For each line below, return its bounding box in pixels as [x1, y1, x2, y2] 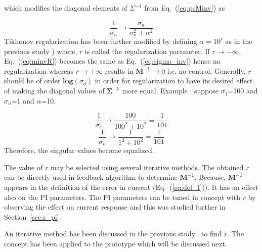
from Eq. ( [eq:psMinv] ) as [144, 3, 225, 13]
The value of [4, 162, 43, 172]
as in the [225, 36, 252, 46]
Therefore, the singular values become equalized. [4, 145, 154, 156]
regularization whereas [4, 65, 74, 76]
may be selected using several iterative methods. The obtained [50, 162, 244, 172]
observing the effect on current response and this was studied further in [4, 201, 226, 212]
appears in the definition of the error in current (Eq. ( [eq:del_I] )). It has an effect [4, 182, 258, 192]
